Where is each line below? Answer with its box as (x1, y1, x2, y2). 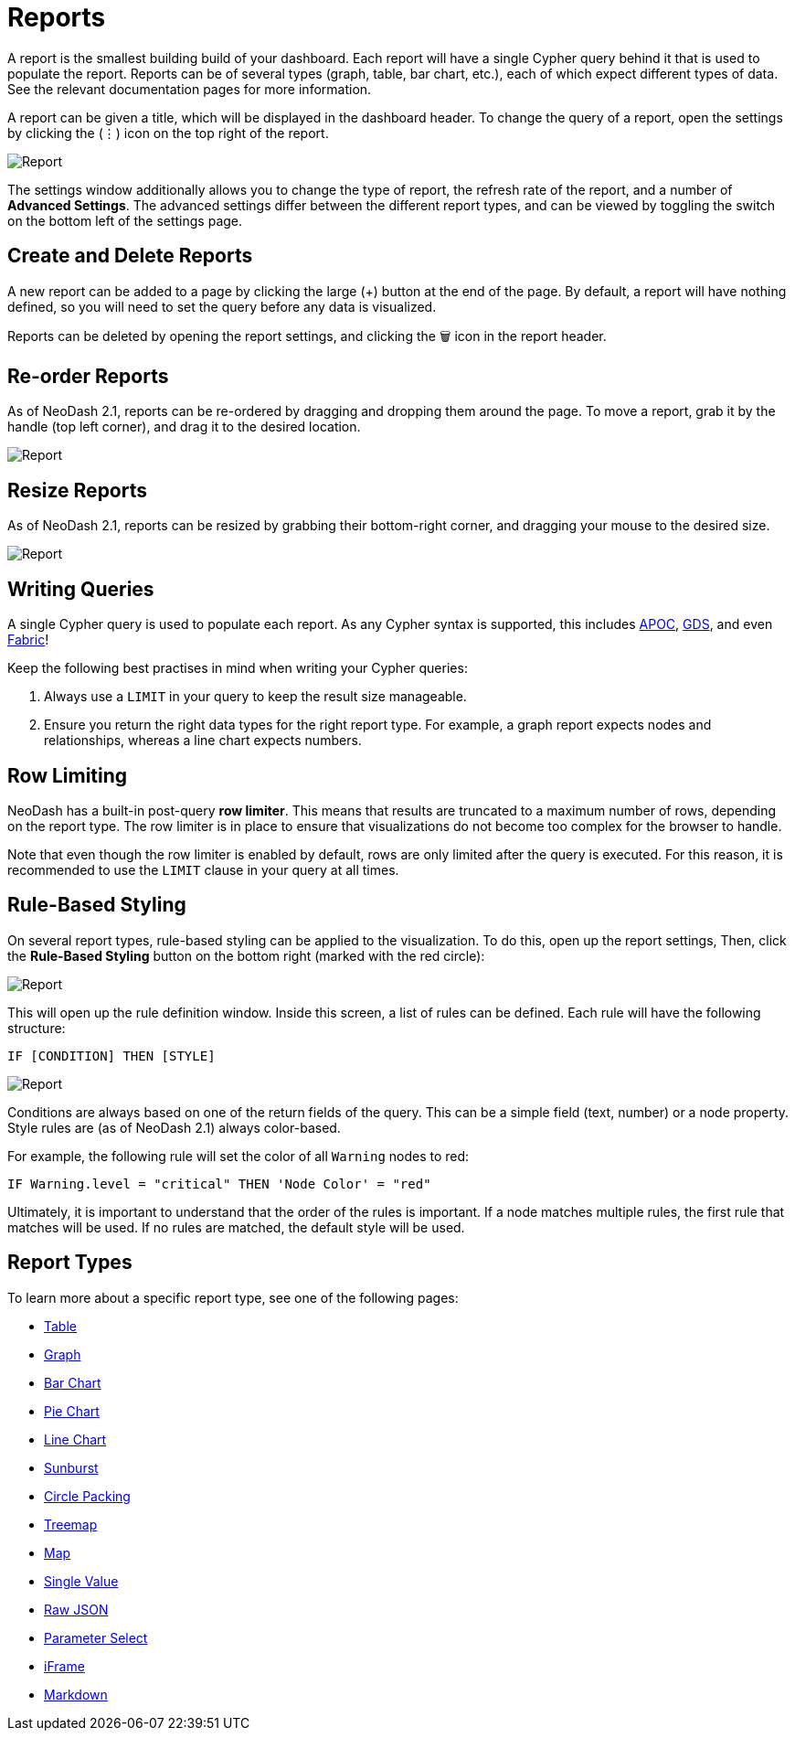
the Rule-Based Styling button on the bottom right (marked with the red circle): (7, 947, 485, 964)
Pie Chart (44, 1402, 100, 1419)
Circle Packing (44, 1487, 131, 1504)
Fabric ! (7, 632, 49, 648)
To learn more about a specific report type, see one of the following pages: (7, 1289, 459, 1306)
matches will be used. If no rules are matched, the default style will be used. (7, 1219, 465, 1235)
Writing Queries (7, 577, 154, 601)
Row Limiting (7, 763, 128, 787)
